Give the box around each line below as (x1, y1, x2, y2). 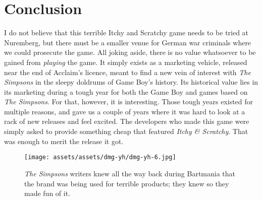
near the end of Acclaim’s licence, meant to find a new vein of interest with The (4, 66, 251, 77)
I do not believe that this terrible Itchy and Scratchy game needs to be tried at (4, 27, 249, 38)
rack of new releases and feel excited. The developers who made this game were (4, 116, 249, 126)
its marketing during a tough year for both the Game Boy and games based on (4, 86, 248, 97)
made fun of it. (24, 188, 71, 198)
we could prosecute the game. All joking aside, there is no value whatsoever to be (4, 47, 256, 57)
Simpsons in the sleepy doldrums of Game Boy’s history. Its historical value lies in (4, 77, 258, 87)
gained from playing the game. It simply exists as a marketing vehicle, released (4, 56, 247, 67)
